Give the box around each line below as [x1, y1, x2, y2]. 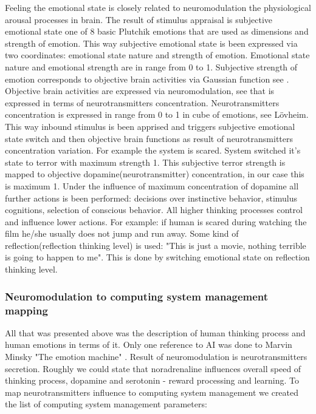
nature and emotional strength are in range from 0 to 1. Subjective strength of [5, 60, 298, 73]
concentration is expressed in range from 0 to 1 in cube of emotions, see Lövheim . [5, 108, 309, 121]
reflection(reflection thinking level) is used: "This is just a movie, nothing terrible [5, 239, 306, 251]
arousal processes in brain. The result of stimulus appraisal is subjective [5, 13, 273, 25]
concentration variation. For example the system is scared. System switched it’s [5, 144, 301, 157]
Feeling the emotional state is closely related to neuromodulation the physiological [5, 1, 311, 13]
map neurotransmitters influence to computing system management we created [5, 385, 299, 398]
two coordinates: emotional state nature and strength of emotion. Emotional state [5, 49, 310, 61]
